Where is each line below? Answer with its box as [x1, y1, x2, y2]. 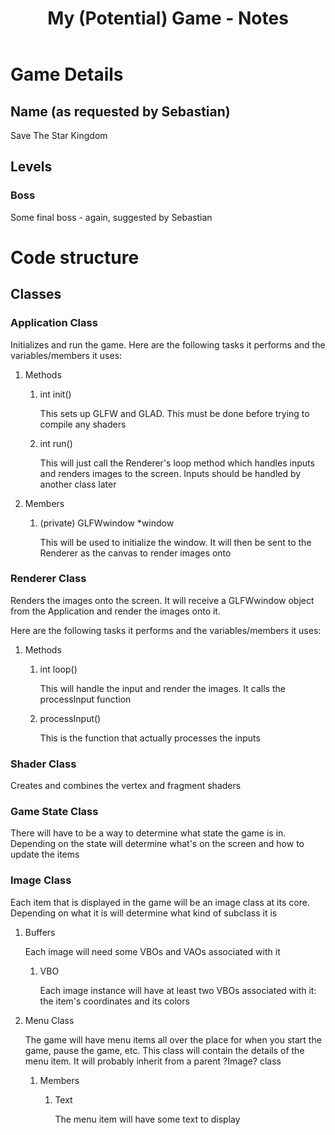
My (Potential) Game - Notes [47, 7, 289, 30]
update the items [10, 848, 80, 861]
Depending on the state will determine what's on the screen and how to [10, 838, 305, 850]
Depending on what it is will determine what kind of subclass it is [10, 907, 278, 919]
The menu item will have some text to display [54, 1113, 241, 1125]
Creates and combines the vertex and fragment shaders [10, 780, 242, 792]
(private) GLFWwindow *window [39, 517, 175, 529]
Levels [10, 158, 53, 176]
